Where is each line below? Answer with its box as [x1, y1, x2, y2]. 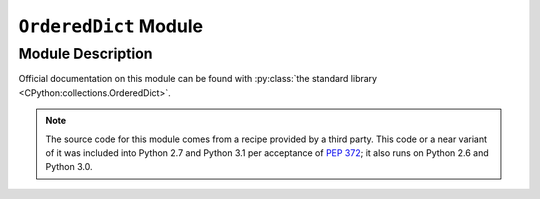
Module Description [18, 45, 153, 63]
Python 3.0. [45, 161, 93, 173]
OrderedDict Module [18, 15, 204, 37]
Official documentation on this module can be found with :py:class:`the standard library [18, 73, 378, 85]
